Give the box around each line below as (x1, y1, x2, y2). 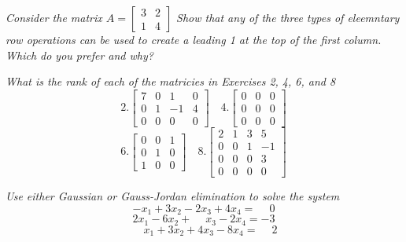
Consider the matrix (6, 9, 102, 25)
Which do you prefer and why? (6, 46, 153, 63)
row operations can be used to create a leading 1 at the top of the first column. (6, 31, 382, 47)
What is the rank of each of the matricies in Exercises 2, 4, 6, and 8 (6, 73, 336, 90)
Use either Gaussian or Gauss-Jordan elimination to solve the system (6, 188, 340, 203)
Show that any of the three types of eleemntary (176, 9, 400, 25)
